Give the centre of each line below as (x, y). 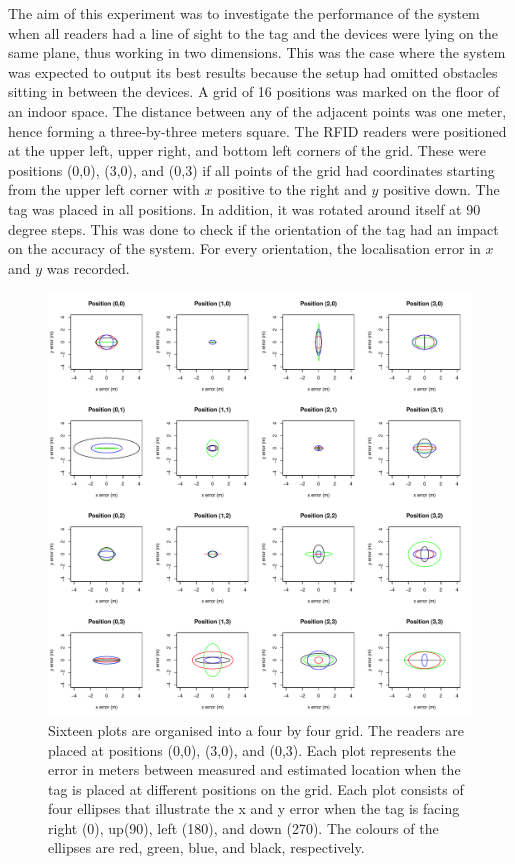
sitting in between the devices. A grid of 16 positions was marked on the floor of (254, 91)
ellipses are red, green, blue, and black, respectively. (206, 847)
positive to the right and (292, 189)
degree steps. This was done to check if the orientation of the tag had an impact (253, 228)
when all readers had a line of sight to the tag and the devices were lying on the (253, 32)
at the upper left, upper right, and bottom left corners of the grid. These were (247, 150)
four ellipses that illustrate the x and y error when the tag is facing (254, 808)
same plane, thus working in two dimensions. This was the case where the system (257, 52)
